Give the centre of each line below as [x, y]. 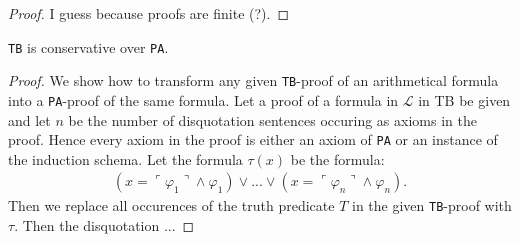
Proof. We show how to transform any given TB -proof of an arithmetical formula [253, 80]
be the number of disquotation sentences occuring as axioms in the [272, 119]
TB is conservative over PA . [88, 46]
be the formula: [337, 158]
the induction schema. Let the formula [125, 158]
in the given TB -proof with [432, 205]
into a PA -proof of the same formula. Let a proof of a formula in [203, 99]
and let [29, 119]
